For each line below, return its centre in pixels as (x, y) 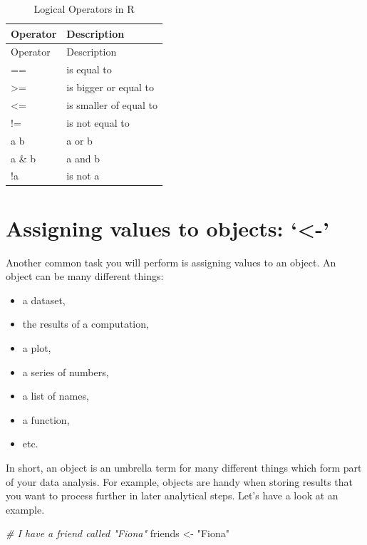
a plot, (37, 347)
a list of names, (56, 396)
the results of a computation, (86, 324)
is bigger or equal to (110, 87)
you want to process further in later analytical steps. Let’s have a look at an (172, 495)
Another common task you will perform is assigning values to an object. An (171, 262)
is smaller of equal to (112, 104)
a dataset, (44, 300)
